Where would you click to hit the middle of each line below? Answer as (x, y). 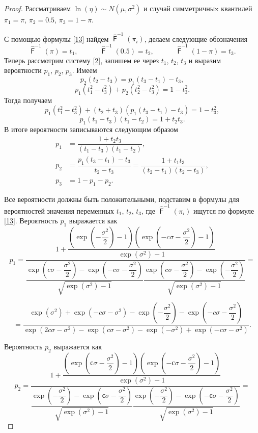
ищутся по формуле (224, 210)
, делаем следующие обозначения (196, 39)
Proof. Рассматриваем (38, 8)
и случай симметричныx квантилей (198, 8)
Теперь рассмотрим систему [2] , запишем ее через (82, 60)
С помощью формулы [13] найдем (56, 39)
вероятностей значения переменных (59, 210)
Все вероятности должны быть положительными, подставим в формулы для (122, 199)
